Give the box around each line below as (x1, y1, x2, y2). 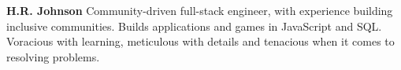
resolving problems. (6, 48, 100, 64)
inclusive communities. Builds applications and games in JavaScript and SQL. (6, 17, 382, 34)
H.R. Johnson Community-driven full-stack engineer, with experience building (6, 2, 393, 18)
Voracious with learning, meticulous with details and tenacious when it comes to (6, 33, 395, 50)
